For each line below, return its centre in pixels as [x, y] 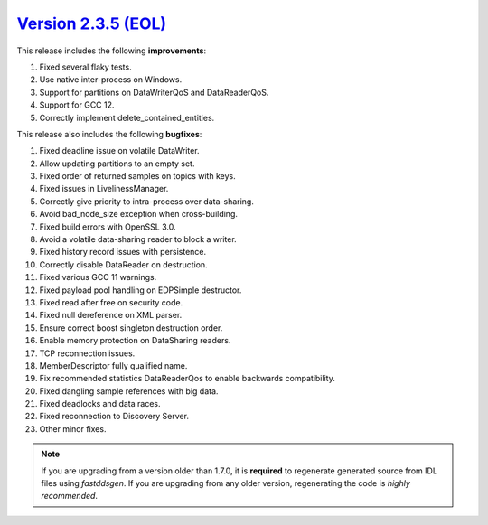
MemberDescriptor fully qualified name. [113, 365]
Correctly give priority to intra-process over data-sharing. [147, 201]
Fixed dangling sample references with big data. [129, 391]
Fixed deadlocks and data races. [100, 404]
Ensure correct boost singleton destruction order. [131, 328]
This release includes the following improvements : [112, 51]
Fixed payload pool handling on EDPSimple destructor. [141, 290]
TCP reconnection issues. [87, 353]
